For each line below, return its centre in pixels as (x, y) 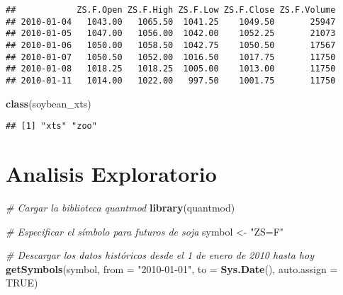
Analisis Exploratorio (111, 174)
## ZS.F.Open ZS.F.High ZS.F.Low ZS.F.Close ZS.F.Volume (171, 10)
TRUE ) (22, 283)
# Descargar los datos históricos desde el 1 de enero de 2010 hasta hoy (160, 255)
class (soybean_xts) (49, 103)
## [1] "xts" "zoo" (51, 126)
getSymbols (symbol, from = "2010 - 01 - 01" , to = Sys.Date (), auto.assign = (172, 268)
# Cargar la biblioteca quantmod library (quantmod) (120, 207)
